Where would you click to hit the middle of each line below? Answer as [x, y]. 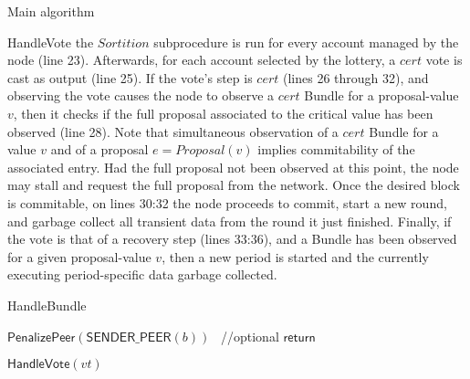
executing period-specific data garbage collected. [142, 274]
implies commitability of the [336, 149]
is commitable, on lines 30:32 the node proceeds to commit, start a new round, [227, 202]
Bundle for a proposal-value [381, 95]
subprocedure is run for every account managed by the [306, 42]
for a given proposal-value [79, 256]
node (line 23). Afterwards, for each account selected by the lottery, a [202, 60]
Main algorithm [51, 11]
